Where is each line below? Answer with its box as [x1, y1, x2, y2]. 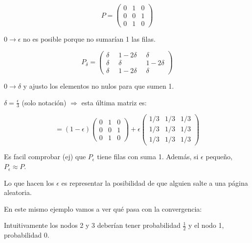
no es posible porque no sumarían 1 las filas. [23, 34, 156, 44]
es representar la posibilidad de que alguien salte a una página [61, 177, 248, 188]
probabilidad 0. [4, 230, 49, 240]
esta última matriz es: [81, 97, 147, 107]
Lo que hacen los [4, 177, 54, 188]
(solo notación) [22, 97, 67, 107]
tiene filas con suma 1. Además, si [97, 151, 199, 162]
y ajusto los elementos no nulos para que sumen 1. [23, 80, 174, 91]
